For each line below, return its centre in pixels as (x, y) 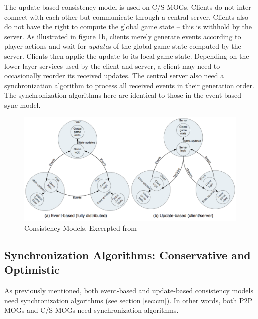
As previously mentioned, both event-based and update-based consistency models (129, 291)
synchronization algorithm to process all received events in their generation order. (129, 85)
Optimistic (32, 270)
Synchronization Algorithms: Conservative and (127, 255)
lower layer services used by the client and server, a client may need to (112, 65)
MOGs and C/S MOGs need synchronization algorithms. (91, 310)
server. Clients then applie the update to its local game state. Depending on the (127, 55)
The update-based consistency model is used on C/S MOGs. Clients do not (119, 7)
